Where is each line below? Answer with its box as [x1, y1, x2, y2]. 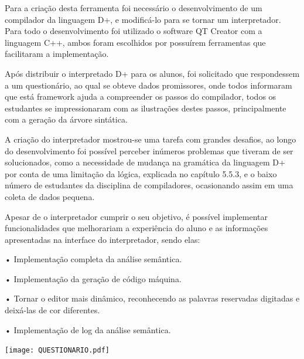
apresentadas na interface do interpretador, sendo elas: [5, 233, 200, 245]
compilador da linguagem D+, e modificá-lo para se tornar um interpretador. [5, 13, 281, 25]
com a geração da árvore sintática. [5, 113, 128, 126]
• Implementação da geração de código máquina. [5, 272, 182, 285]
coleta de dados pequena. [5, 190, 95, 202]
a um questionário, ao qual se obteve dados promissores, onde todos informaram [5, 79, 292, 91]
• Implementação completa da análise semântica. [5, 253, 182, 265]
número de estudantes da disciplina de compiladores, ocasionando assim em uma [5, 179, 293, 191]
